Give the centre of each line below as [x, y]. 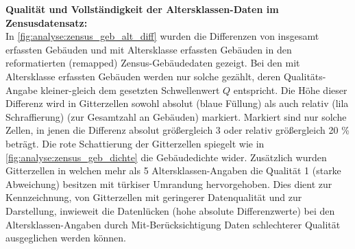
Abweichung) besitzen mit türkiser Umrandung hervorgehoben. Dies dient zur [169, 183]
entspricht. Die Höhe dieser [290, 90]
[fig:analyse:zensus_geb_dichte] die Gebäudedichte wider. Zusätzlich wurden [166, 157]
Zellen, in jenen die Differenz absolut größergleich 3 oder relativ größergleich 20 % [177, 130]
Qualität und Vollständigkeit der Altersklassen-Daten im [142, 9]
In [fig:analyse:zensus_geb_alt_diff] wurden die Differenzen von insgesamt [162, 36]
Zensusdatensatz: [47, 22]
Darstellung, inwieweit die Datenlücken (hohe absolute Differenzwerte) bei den [170, 210]
